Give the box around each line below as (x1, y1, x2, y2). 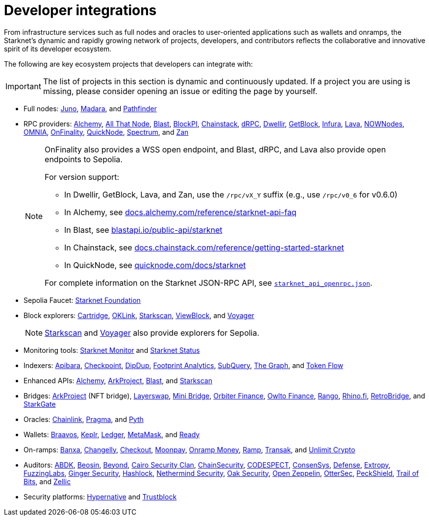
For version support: (45, 172, 120, 182)
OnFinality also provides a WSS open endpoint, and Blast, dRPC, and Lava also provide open (45, 144, 386, 154)
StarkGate (24, 399, 56, 408)
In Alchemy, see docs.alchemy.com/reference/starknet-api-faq (64, 207, 297, 217)
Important (5, 81, 41, 91)
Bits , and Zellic (24, 477, 71, 486)
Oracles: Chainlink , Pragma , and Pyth (24, 415, 144, 423)
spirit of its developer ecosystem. (4, 44, 112, 53)
